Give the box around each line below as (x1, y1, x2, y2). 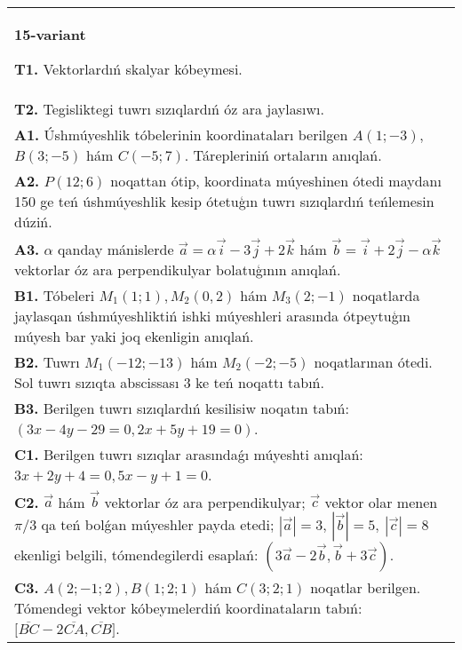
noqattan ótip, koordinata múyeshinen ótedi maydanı (110, 170, 442, 191)
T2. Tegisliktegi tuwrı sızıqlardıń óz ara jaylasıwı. (14, 99, 324, 119)
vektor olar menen (324, 491, 438, 512)
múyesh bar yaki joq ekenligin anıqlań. (14, 325, 254, 346)
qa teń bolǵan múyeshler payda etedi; (41, 514, 275, 535)
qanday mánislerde (58, 238, 174, 259)
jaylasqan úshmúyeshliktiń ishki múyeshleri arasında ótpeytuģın (14, 305, 411, 326)
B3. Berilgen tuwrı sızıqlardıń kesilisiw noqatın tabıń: (14, 397, 349, 418)
